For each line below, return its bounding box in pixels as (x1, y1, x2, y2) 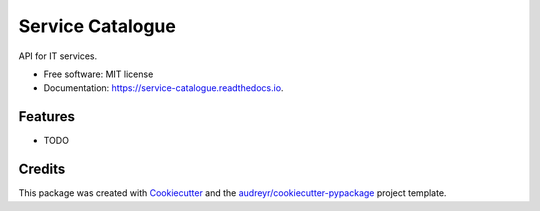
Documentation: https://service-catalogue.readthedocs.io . (43, 82, 284, 94)
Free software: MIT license (43, 68, 154, 80)
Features (18, 108, 75, 125)
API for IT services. (18, 50, 98, 62)
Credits (18, 161, 66, 178)
